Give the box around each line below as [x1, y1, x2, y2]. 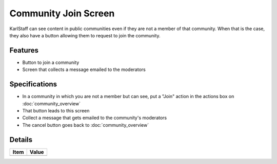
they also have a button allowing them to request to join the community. [9, 32, 161, 38]
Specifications [9, 80, 57, 89]
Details [9, 135, 33, 144]
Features [9, 46, 38, 55]
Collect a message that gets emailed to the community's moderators [22, 115, 167, 121]
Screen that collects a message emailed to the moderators [22, 66, 146, 73]
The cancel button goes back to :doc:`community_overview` [22, 122, 149, 128]
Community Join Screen [9, 8, 115, 19]
